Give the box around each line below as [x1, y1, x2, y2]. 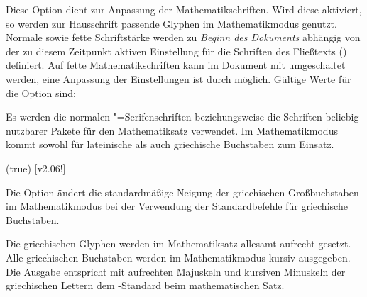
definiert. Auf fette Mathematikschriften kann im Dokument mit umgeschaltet [6, 57, 346, 72]
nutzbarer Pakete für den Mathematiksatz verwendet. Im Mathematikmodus [6, 123, 338, 138]
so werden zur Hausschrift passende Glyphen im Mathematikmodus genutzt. [6, 16, 337, 30]
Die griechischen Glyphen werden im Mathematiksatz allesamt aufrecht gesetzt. [6, 236, 351, 251]
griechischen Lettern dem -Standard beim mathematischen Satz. [6, 278, 285, 293]
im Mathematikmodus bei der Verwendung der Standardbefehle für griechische [6, 198, 348, 213]
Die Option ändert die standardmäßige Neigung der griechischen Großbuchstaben [6, 184, 359, 199]
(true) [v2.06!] [6, 160, 66, 175]
